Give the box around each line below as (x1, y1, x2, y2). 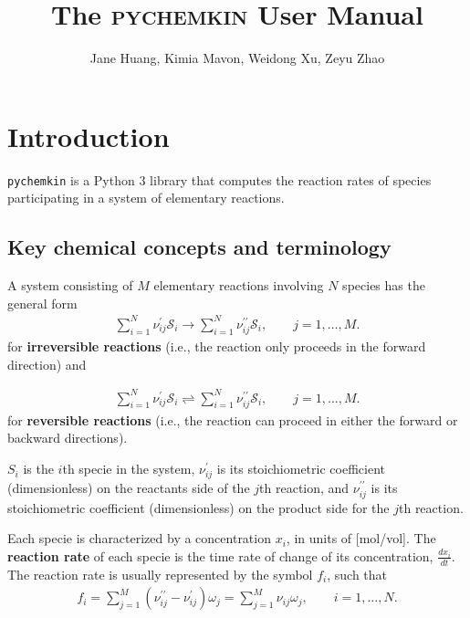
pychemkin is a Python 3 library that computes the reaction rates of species (7, 170, 432, 189)
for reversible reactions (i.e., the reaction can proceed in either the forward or (7, 410, 458, 429)
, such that (327, 564, 388, 583)
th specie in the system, (62, 459, 195, 478)
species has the (342, 276, 425, 295)
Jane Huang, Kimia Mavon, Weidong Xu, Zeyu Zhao (89, 48, 385, 68)
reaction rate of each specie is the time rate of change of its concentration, (7, 546, 433, 565)
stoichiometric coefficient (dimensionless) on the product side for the (7, 498, 390, 517)
